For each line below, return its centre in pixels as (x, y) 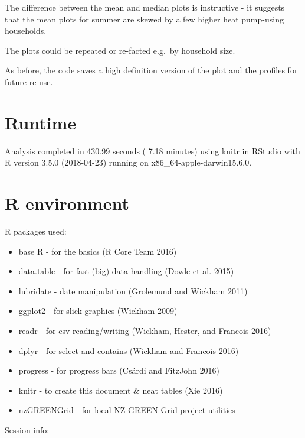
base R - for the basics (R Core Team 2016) (98, 251)
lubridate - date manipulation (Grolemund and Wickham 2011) (133, 291)
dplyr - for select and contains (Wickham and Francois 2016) (129, 350)
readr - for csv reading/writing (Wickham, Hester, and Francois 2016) (145, 330)
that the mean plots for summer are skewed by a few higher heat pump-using (144, 19)
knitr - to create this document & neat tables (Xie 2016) (121, 390)
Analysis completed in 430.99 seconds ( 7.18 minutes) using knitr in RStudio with (152, 150)
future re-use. (29, 81)
